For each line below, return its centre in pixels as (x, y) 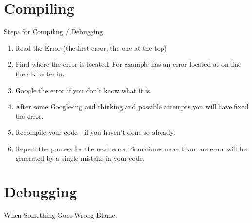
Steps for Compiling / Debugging (54, 31)
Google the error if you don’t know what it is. (84, 90)
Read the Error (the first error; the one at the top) (91, 47)
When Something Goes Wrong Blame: (61, 215)
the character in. (40, 73)
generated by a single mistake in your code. (80, 158)
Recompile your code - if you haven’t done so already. (95, 132)
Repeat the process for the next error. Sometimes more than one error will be (131, 148)
